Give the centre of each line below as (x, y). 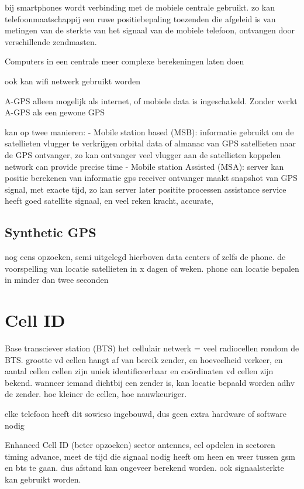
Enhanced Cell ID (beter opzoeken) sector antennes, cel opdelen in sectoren (140, 445)
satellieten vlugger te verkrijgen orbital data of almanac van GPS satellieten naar (151, 143)
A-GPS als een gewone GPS (55, 112)
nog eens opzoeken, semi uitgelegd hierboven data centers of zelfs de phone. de (145, 257)
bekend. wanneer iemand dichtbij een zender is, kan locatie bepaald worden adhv (150, 382)
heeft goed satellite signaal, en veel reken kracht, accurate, (109, 201)
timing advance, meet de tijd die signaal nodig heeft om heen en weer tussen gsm (150, 456)
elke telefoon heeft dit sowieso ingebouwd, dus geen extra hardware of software (146, 413)
